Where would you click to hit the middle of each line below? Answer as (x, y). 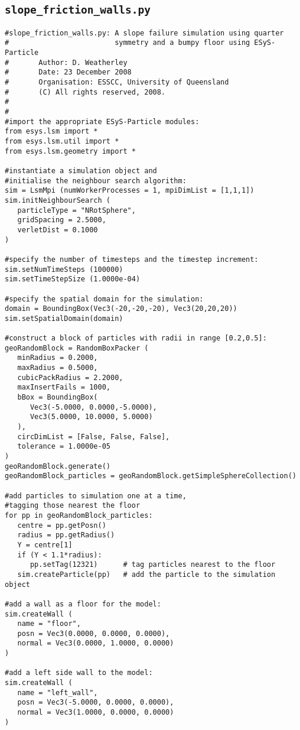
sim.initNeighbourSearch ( (58, 200)
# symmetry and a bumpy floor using (128, 43)
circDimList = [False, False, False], (94, 437)
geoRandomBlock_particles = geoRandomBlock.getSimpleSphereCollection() (151, 476)
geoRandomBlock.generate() (58, 466)
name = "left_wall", (58, 692)
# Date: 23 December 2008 (68, 72)
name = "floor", (49, 624)
